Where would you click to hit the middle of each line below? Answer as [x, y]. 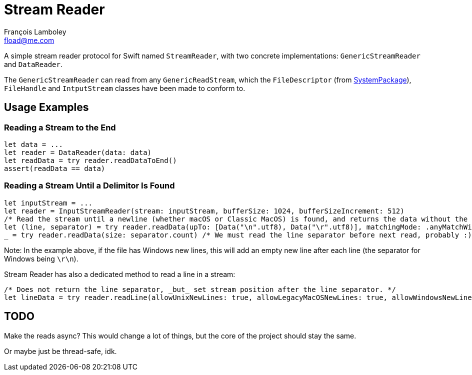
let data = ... [34, 144]
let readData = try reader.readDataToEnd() [90, 160]
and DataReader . [33, 64]
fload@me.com [29, 40]
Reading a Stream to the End [60, 127]
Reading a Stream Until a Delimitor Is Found [89, 186]
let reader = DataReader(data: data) [78, 152]
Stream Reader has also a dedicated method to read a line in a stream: [120, 274]
